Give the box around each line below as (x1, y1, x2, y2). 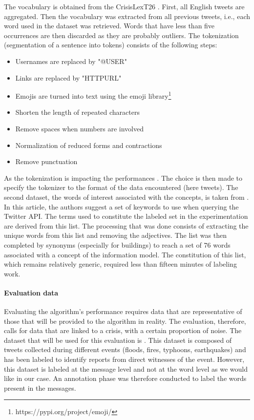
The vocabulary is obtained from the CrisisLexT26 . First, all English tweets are (4, 1, 245, 11)
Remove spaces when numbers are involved (15, 124, 144, 133)
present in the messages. (4, 382, 76, 393)
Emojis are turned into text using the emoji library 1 (15, 89, 171, 101)
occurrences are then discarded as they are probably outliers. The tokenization (4, 30, 239, 40)
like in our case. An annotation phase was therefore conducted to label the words (4, 373, 247, 383)
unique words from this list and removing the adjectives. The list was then (4, 230, 227, 240)
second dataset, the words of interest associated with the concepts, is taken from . (4, 191, 249, 202)
